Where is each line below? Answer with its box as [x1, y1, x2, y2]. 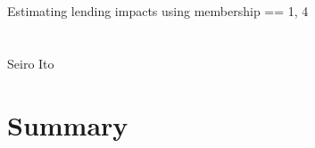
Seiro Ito [7, 53, 54, 72]
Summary [7, 106, 128, 143]
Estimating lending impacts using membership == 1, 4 [7, 2, 309, 20]
